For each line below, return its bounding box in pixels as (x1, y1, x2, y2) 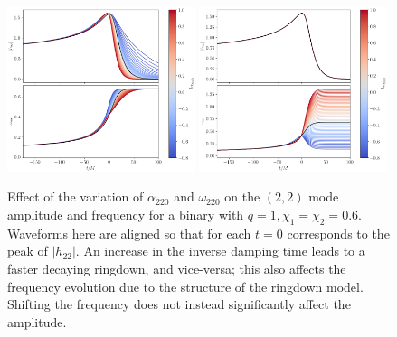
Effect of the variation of (7, 187, 144, 206)
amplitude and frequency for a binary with (7, 204, 244, 223)
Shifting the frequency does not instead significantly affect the (7, 295, 351, 314)
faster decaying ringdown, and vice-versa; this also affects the (7, 258, 346, 277)
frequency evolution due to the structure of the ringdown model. (7, 276, 364, 295)
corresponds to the (287, 223, 390, 242)
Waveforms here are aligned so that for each (7, 223, 251, 242)
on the (224, 187, 260, 206)
